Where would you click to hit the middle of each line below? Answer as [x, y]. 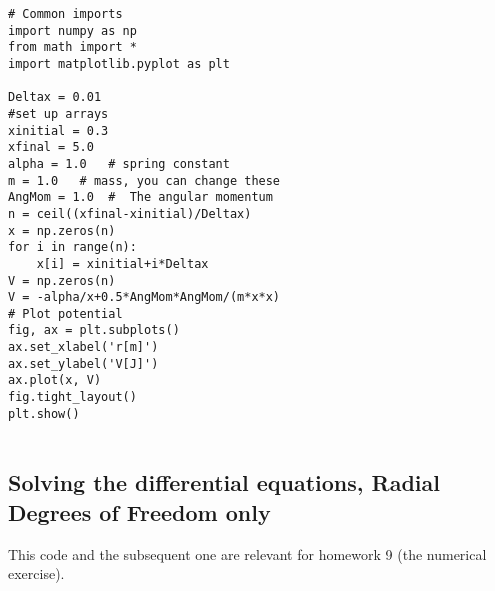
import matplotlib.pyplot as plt [119, 63]
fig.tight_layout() [72, 397]
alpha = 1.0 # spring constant [119, 163]
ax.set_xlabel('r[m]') [83, 347]
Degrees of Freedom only [139, 511]
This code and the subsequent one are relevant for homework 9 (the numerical [247, 553]
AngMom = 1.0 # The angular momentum [140, 197]
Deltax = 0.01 [55, 97]
